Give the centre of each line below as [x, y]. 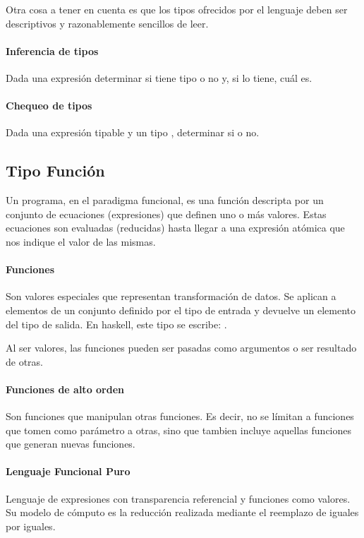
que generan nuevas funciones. [71, 444]
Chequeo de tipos [49, 106]
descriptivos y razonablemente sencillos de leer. [107, 23]
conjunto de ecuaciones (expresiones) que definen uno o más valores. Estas [166, 214]
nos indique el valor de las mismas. [81, 241]
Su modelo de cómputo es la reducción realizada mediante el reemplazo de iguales [182, 512]
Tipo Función [55, 171]
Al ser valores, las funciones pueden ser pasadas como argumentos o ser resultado [181, 348]
